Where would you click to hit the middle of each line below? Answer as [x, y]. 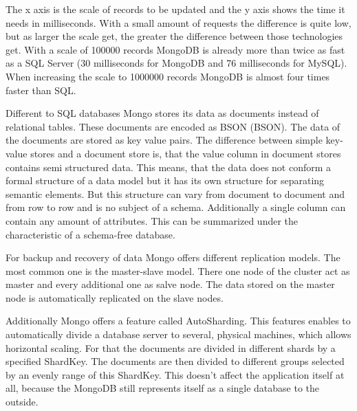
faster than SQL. [41, 90]
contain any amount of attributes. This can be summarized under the [152, 220]
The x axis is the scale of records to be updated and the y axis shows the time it [175, 9]
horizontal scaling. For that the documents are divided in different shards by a [171, 347]
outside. [22, 402]
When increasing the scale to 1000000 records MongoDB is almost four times [168, 76]
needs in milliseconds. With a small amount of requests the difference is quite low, [178, 22]
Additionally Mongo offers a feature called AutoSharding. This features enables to [178, 321]
